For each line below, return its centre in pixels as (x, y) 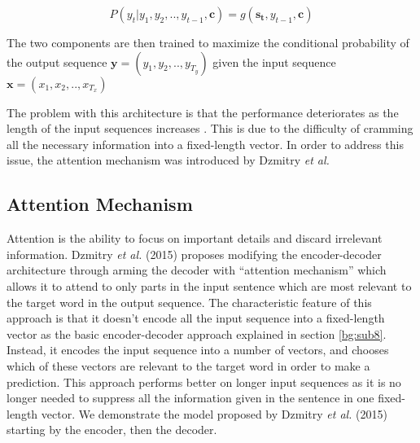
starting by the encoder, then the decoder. (112, 430)
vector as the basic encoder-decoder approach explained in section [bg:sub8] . (197, 333)
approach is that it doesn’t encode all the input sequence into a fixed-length (196, 318)
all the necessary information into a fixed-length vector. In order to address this (205, 144)
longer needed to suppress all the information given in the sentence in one (190, 398)
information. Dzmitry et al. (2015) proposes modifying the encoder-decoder (194, 254)
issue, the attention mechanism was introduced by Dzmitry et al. (168, 160)
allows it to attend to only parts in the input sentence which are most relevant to (209, 285)
